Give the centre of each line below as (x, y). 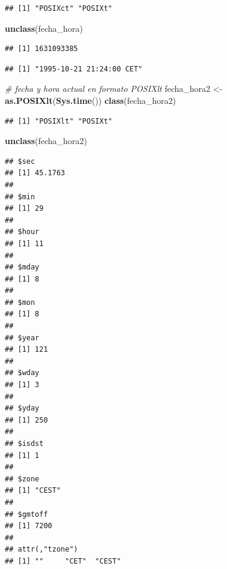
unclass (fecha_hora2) (46, 141)
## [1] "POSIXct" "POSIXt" (59, 8)
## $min (20, 197)
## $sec (20, 161)
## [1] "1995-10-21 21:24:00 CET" (74, 69)
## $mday (22, 267)
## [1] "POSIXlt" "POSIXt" (59, 121)
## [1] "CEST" (33, 491)
